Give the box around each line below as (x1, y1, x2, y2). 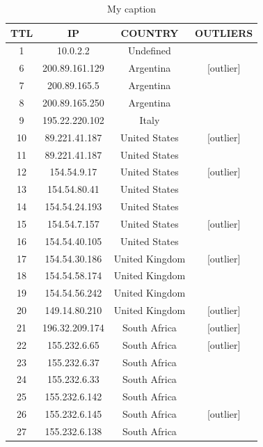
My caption (107, 1, 157, 15)
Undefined (128, 43, 171, 58)
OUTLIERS (195, 25, 253, 40)
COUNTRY (120, 25, 179, 40)
